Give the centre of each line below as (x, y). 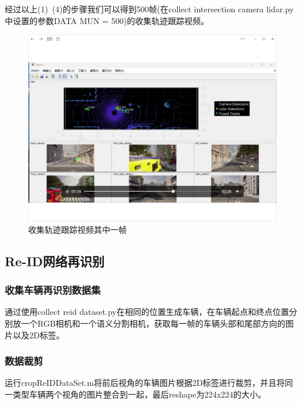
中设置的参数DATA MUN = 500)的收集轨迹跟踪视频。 (107, 20)
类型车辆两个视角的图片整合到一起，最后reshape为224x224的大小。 (139, 394)
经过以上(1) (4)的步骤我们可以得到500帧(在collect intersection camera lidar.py (149, 9)
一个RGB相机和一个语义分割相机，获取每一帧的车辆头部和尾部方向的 (153, 323)
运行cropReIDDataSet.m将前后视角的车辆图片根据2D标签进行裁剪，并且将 (145, 383)
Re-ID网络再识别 (55, 261)
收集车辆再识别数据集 (53, 290)
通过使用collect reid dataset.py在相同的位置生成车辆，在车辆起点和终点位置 (147, 312)
